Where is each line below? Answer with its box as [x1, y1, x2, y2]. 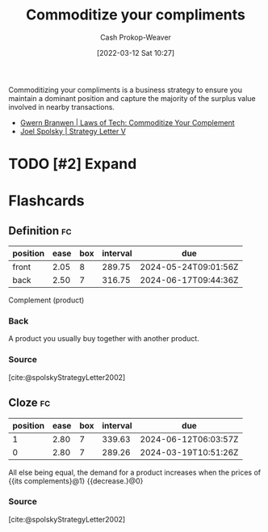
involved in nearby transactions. [8, 102, 115, 112]
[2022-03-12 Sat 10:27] [96, 48, 175, 57]
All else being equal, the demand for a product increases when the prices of [8, 467, 261, 477]
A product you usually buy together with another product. [8, 334, 199, 344]
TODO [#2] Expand [8, 155, 137, 173]
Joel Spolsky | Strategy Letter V [19, 126, 127, 136]
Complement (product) [8, 295, 85, 305]
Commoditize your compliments [25, 6, 246, 24]
